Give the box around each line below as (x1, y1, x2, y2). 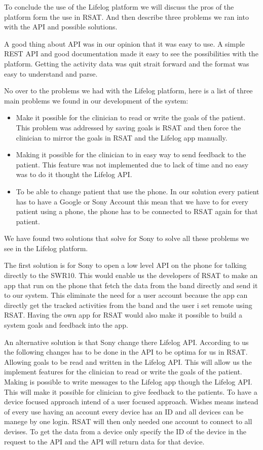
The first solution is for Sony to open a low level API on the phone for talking (4, 260, 247, 270)
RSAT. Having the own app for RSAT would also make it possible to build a (4, 309, 243, 320)
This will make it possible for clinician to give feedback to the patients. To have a (4, 386, 257, 397)
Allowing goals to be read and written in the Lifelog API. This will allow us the (4, 356, 252, 367)
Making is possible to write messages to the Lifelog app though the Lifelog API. (4, 376, 252, 387)
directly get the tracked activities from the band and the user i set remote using (4, 299, 252, 310)
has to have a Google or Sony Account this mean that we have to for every (16, 196, 248, 206)
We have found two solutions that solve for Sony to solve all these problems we (4, 233, 249, 244)
